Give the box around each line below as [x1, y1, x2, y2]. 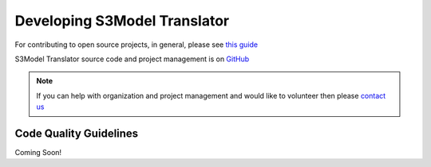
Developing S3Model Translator [14, 12, 230, 29]
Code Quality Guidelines [14, 126, 139, 140]
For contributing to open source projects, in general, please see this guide [14, 40, 259, 49]
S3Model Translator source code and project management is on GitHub [14, 54, 250, 64]
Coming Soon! [14, 148, 62, 157]
